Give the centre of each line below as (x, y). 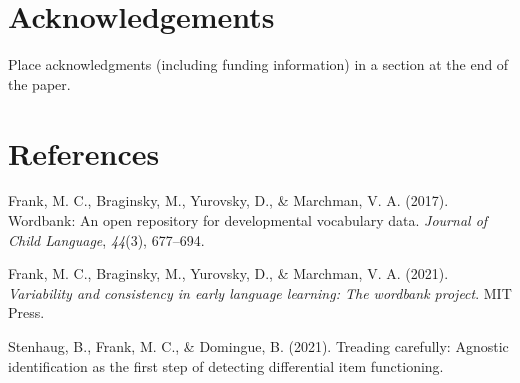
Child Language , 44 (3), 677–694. (106, 239)
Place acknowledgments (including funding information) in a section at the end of (258, 64)
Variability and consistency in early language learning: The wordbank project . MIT (260, 292)
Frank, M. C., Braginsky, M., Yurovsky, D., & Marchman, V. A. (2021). (228, 273)
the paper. (39, 83)
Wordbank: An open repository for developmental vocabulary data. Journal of (248, 220)
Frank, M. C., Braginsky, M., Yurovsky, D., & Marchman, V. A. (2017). (228, 200)
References (84, 152)
